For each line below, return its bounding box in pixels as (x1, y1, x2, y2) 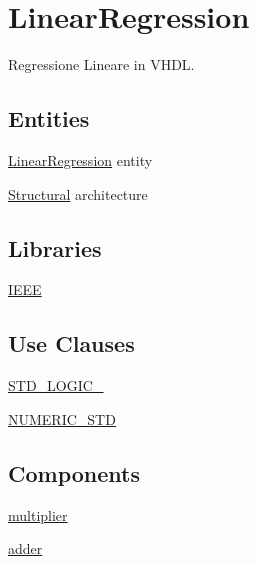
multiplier (8, 504, 68, 525)
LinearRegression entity (8, 149, 153, 170)
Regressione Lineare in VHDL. (8, 54, 195, 75)
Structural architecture (8, 183, 148, 204)
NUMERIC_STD (8, 408, 116, 429)
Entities (8, 103, 90, 134)
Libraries (8, 232, 102, 263)
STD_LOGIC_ (8, 375, 104, 396)
